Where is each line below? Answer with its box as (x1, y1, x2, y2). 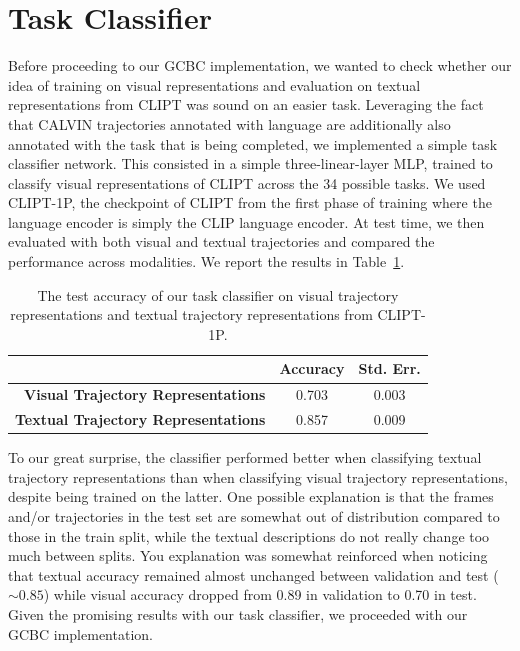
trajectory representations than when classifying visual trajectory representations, (8, 466, 508, 487)
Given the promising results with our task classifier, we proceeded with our (8, 603, 468, 624)
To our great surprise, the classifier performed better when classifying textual (8, 447, 482, 468)
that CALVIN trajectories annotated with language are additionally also (8, 113, 451, 134)
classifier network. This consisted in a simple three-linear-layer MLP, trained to (8, 153, 493, 174)
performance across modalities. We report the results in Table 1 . (8, 251, 405, 272)
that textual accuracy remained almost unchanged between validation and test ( (8, 564, 499, 585)
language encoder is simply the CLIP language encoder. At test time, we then (8, 211, 485, 232)
